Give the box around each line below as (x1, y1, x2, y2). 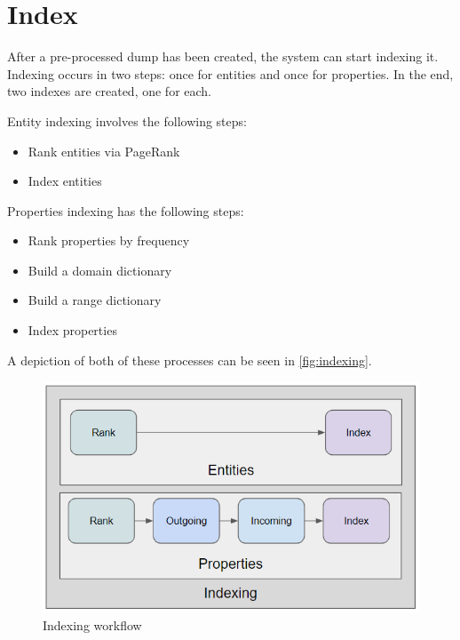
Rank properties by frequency (28, 231, 190, 250)
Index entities (28, 172, 102, 190)
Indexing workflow (43, 615, 142, 634)
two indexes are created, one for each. (7, 82, 211, 100)
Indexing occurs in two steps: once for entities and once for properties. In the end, (7, 64, 454, 83)
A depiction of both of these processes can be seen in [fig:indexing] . (7, 350, 372, 369)
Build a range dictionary (28, 291, 162, 309)
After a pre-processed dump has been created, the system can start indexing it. (7, 47, 439, 66)
